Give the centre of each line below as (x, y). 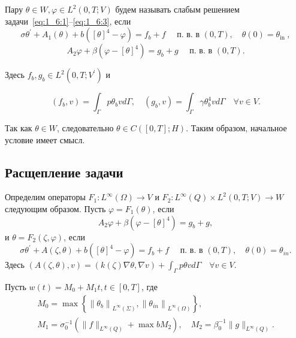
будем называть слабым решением (177, 9)
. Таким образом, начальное (236, 127)
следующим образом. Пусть (55, 208)
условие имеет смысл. (45, 139)
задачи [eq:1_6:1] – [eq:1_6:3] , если (68, 21)
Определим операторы (45, 197)
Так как (19, 127)
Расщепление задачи (64, 172)
